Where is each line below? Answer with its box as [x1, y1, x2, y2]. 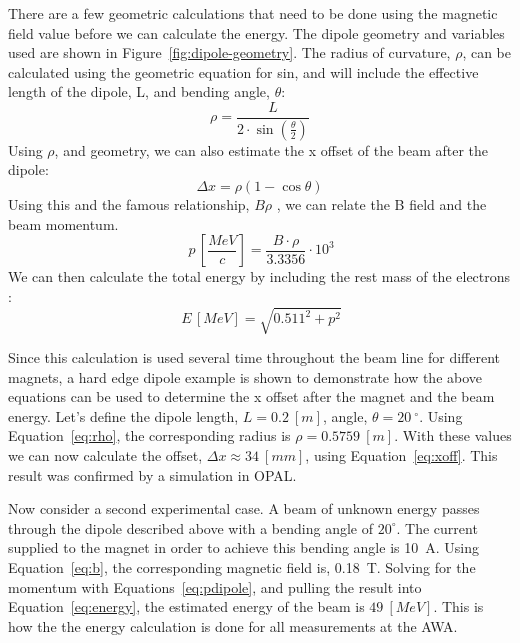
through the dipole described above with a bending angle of [8, 517, 373, 538]
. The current [396, 517, 478, 538]
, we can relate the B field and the [276, 194, 487, 215]
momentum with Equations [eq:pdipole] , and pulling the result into [8, 576, 422, 597]
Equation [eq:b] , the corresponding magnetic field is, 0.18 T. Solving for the [8, 556, 476, 577]
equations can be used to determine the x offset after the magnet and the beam [8, 386, 495, 407]
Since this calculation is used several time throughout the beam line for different [8, 346, 501, 367]
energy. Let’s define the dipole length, [8, 405, 239, 426]
